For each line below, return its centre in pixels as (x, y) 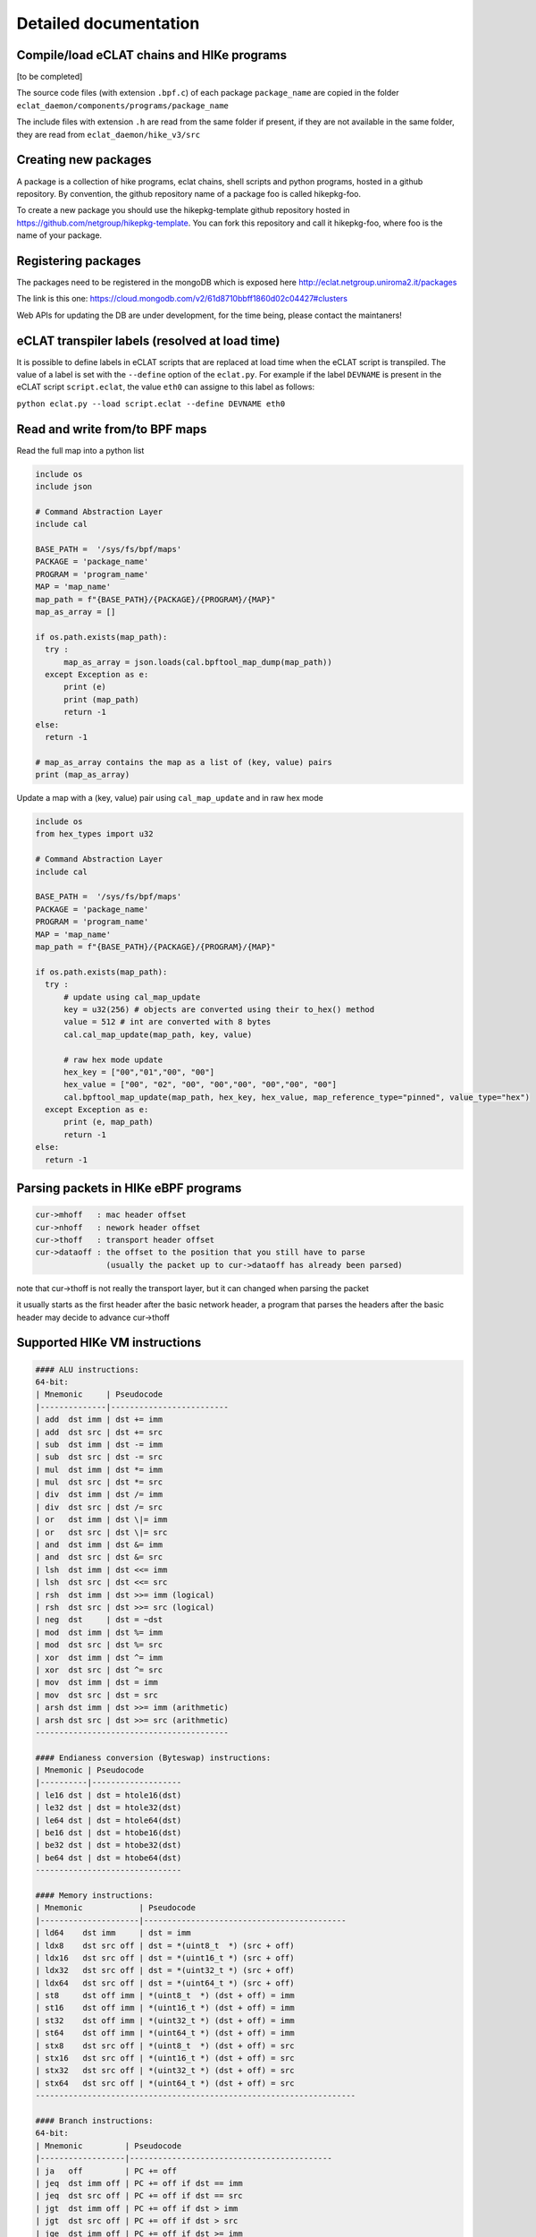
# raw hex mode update (113, 1059)
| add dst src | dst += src (99, 1432)
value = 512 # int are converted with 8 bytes (167, 1022)
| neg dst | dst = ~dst (99, 1620)
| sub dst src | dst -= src (99, 1457)
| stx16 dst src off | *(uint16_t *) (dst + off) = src (165, 2058)
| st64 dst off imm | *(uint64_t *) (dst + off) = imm (165, 2033)
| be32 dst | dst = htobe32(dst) (109, 1845)
